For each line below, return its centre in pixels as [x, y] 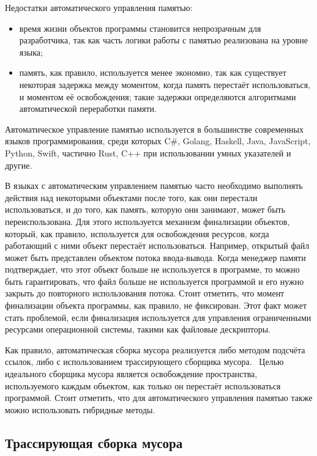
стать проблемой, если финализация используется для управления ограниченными [158, 317]
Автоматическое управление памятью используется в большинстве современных [154, 129]
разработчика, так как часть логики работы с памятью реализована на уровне [163, 40]
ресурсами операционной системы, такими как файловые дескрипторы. [138, 329]
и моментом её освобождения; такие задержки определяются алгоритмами [158, 96]
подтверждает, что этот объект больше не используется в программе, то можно [152, 269]
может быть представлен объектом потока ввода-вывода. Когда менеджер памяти [155, 257]
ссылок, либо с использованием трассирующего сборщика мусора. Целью [144, 362]
